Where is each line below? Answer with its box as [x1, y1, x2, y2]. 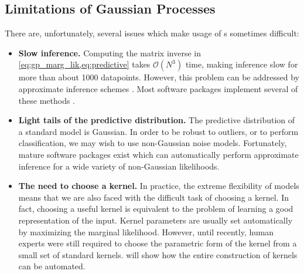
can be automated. [18, 260, 86, 272]
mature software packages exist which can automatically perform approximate [18, 148, 299, 160]
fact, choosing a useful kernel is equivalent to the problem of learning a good [18, 202, 293, 215]
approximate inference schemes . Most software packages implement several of [18, 82, 298, 94]
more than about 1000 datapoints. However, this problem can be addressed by [18, 71, 299, 83]
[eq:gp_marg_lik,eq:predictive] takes [18, 58, 151, 70]
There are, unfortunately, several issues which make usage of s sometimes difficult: [5, 27, 299, 39]
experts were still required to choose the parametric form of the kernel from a [18, 237, 297, 249]
